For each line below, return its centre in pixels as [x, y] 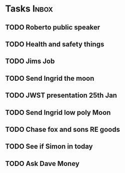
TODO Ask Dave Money [42, 163]
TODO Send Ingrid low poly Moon [58, 113]
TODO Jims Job [30, 61]
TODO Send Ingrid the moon [50, 78]
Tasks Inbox [29, 9]
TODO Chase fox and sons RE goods [62, 129]
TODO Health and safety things [55, 44]
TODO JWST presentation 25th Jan [61, 96]
